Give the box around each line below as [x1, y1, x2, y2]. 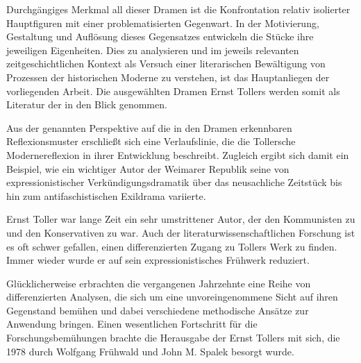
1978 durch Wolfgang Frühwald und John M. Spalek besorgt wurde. [6, 344, 294, 358]
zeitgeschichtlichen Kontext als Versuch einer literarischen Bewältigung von [6, 56, 326, 71]
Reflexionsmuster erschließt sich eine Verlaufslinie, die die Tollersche [6, 134, 296, 149]
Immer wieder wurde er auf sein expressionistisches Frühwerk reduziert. [6, 253, 310, 267]
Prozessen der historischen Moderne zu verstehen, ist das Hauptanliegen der [6, 69, 330, 84]
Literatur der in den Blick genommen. [6, 97, 167, 112]
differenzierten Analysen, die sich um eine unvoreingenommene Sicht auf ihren [6, 289, 338, 304]
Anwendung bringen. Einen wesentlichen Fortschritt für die [6, 316, 258, 331]
